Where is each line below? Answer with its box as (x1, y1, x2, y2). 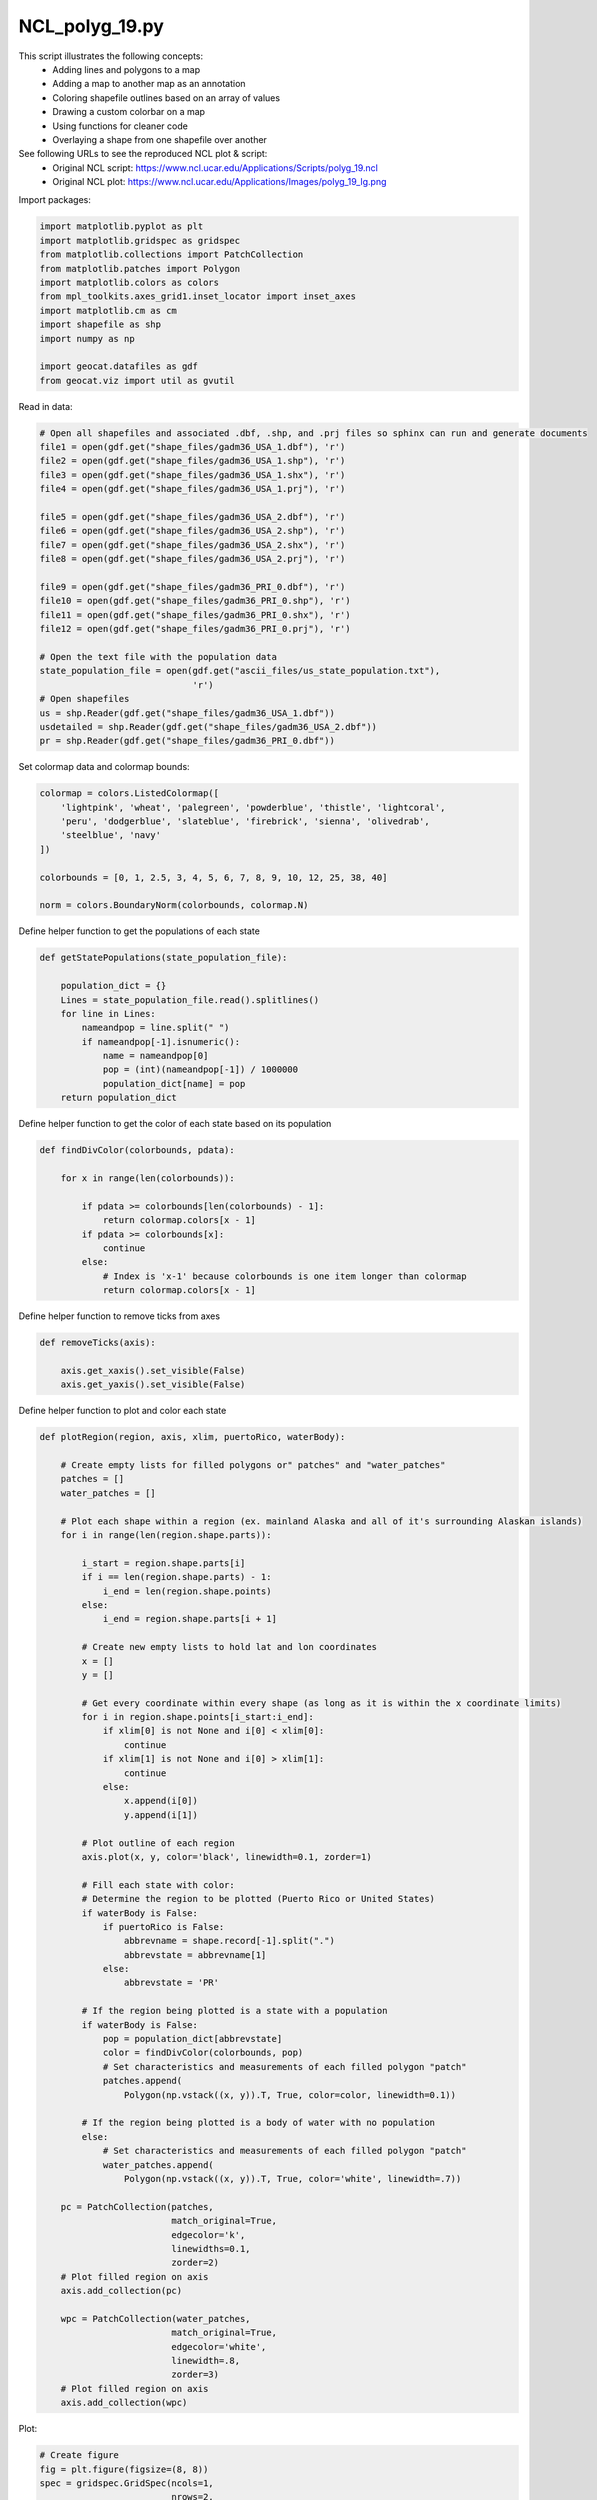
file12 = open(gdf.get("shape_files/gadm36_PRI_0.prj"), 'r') (39, 623, 351, 635)
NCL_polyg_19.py (18, 15, 164, 37)
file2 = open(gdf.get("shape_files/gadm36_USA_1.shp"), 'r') (39, 455, 346, 467)
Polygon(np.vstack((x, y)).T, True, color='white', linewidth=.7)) (123, 2173, 462, 2184)
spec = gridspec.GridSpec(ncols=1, (39, 2477, 214, 2489)
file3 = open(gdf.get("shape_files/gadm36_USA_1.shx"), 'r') (39, 469, 346, 480)
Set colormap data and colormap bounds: (18, 761, 190, 773)
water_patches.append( (102, 2159, 214, 2170)
